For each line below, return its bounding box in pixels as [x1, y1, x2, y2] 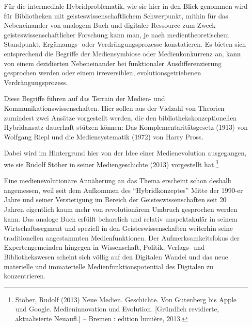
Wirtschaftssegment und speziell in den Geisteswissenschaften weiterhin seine [4, 223, 233, 233]
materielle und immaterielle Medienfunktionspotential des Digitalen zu [4, 261, 214, 271]
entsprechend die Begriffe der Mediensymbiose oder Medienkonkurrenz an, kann [4, 48, 241, 58]
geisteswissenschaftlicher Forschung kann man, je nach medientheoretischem [4, 29, 229, 39]
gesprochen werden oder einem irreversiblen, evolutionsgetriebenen [4, 68, 201, 78]
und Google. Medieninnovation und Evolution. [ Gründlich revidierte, [15, 304, 219, 314]
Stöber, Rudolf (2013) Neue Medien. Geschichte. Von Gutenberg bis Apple [15, 294, 236, 304]
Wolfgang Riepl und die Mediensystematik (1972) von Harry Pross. [4, 131, 204, 141]
